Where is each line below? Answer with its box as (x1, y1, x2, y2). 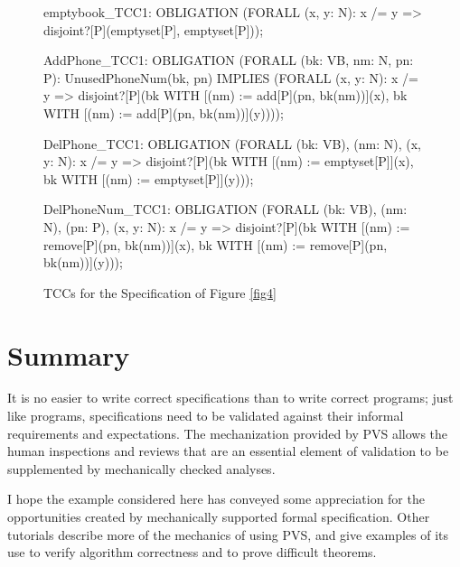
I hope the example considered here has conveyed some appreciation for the (7, 489, 425, 508)
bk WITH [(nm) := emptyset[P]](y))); (43, 169, 254, 188)
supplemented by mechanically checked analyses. (7, 459, 276, 478)
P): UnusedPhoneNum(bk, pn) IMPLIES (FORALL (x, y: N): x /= (43, 68, 418, 87)
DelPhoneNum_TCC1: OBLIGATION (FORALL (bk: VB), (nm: (43, 200, 408, 218)
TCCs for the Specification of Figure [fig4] (43, 283, 277, 302)
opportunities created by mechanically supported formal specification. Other (7, 507, 430, 525)
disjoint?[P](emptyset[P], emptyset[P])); (43, 20, 264, 39)
